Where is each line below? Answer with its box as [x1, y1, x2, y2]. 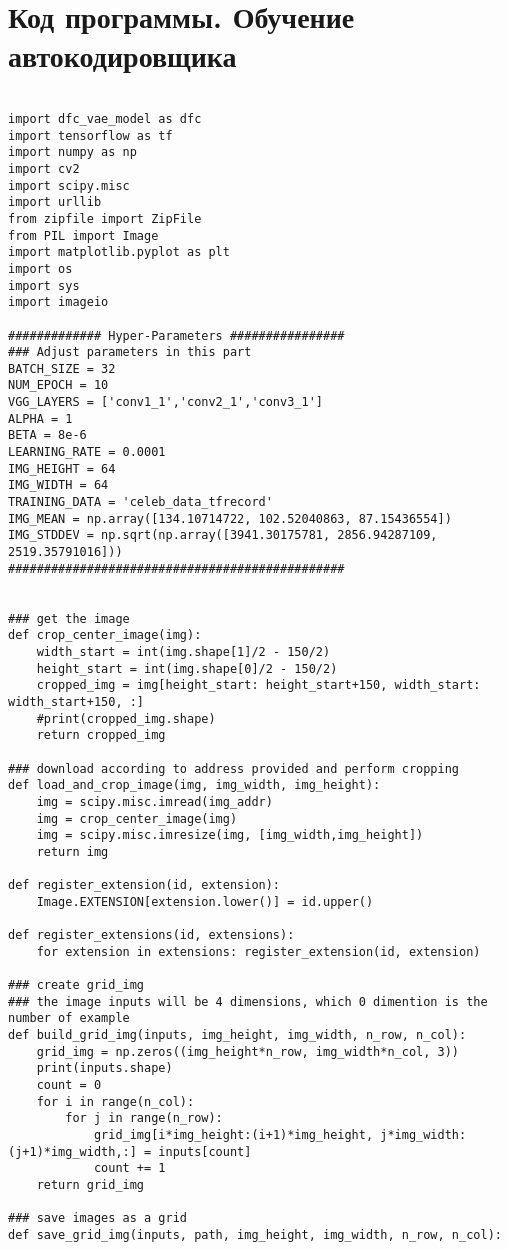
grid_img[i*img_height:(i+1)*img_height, [93, 1128, 374, 1142]
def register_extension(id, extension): [8, 878, 281, 893]
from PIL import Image [8, 228, 159, 243]
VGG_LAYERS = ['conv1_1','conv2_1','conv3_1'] [8, 395, 323, 410]
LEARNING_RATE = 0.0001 [8, 445, 166, 460]
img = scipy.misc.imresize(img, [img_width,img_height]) [36, 828, 424, 843]
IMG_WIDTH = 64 [8, 478, 109, 493]
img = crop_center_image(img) [36, 811, 238, 826]
